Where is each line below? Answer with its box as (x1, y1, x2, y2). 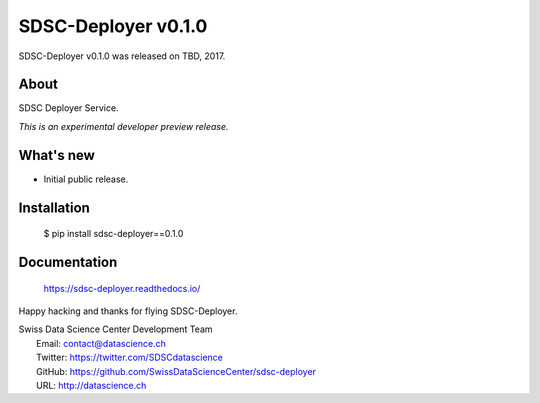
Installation (18, 199, 90, 216)
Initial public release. (43, 173, 129, 185)
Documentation (18, 253, 118, 270)
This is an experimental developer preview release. (18, 120, 229, 132)
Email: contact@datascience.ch (36, 337, 167, 349)
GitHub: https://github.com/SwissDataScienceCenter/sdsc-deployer (36, 365, 317, 377)
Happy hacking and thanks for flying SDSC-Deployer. (18, 305, 238, 317)
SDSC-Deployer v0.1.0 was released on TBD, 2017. (18, 50, 226, 62)
